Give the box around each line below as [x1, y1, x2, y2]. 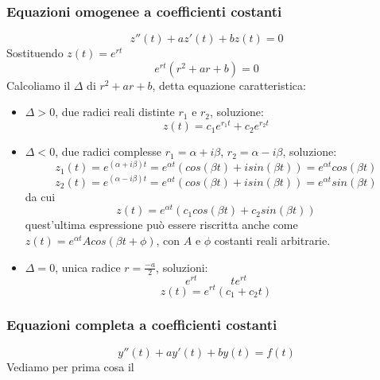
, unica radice [55, 258, 121, 275]
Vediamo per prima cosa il [6, 358, 134, 374]
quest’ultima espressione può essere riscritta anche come [25, 216, 298, 233]
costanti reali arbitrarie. [214, 231, 331, 248]
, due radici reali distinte [55, 103, 175, 120]
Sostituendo [6, 45, 64, 61]
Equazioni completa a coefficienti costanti [6, 315, 277, 335]
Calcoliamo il [6, 76, 71, 93]
